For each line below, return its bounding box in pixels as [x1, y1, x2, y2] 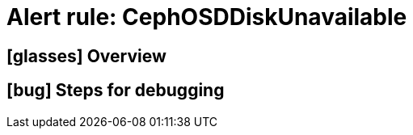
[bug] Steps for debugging [6, 80, 225, 101]
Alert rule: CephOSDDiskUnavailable [6, 3, 407, 31]
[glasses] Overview [6, 45, 166, 66]
